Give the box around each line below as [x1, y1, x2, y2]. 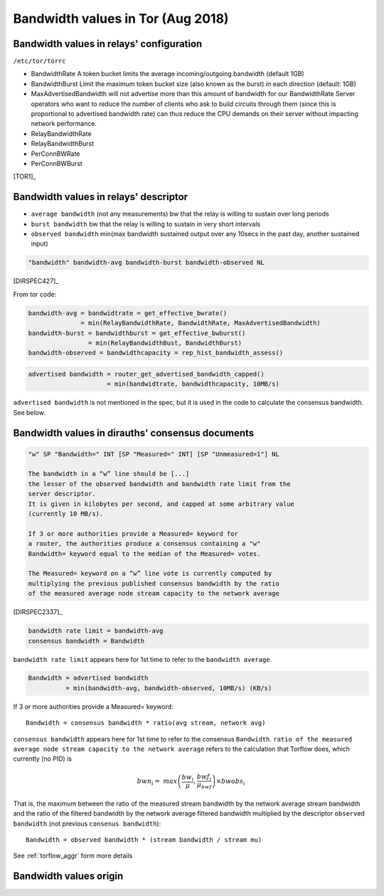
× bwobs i [215, 776, 245, 786]
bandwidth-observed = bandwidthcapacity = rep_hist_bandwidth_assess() [28, 349, 284, 357]
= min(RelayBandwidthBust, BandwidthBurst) [87, 339, 242, 347]
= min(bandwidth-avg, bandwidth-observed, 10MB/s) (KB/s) [65, 684, 272, 692]
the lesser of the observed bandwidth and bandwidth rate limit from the [28, 480, 291, 487]
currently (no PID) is [13, 754, 73, 763]
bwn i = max [137, 776, 178, 786]
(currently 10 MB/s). [28, 510, 104, 518]
